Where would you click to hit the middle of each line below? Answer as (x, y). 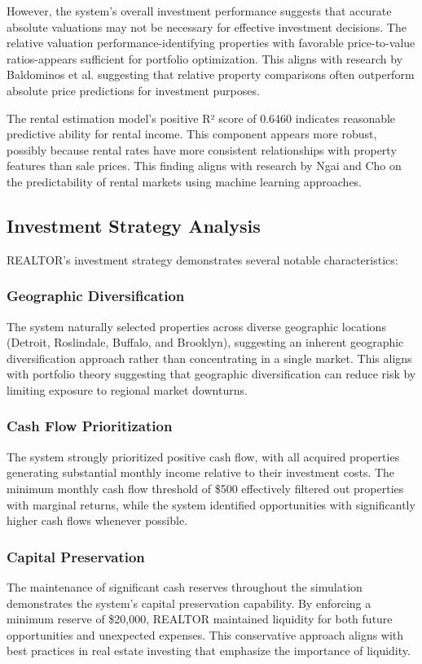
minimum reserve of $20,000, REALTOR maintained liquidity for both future (200, 619)
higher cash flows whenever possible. (97, 520)
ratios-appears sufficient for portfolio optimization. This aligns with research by (205, 58)
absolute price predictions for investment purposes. (133, 90)
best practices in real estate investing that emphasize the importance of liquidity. (209, 651)
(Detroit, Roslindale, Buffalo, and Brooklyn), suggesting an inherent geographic (205, 342)
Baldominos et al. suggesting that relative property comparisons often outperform (211, 74)
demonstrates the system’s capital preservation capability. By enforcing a (189, 603)
